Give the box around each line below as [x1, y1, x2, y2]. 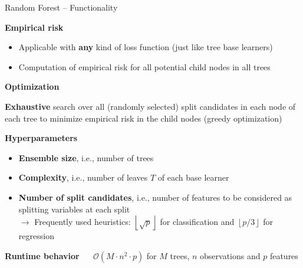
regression [18, 230, 54, 242]
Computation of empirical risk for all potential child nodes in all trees [18, 60, 271, 73]
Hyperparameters [5, 132, 78, 144]
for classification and [160, 215, 235, 227]
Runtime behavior [5, 249, 80, 262]
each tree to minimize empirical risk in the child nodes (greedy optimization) [5, 112, 282, 124]
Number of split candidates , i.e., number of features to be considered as [18, 191, 292, 203]
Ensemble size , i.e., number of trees [18, 151, 154, 164]
